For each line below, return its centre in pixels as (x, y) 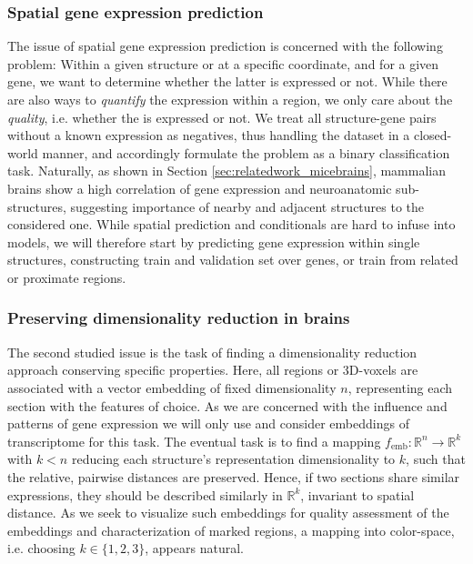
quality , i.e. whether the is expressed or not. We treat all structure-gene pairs (222, 117)
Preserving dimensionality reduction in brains (179, 318)
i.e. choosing (41, 548)
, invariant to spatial (357, 494)
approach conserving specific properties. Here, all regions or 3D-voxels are (213, 370)
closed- (433, 135)
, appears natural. (194, 548)
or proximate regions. (67, 277)
